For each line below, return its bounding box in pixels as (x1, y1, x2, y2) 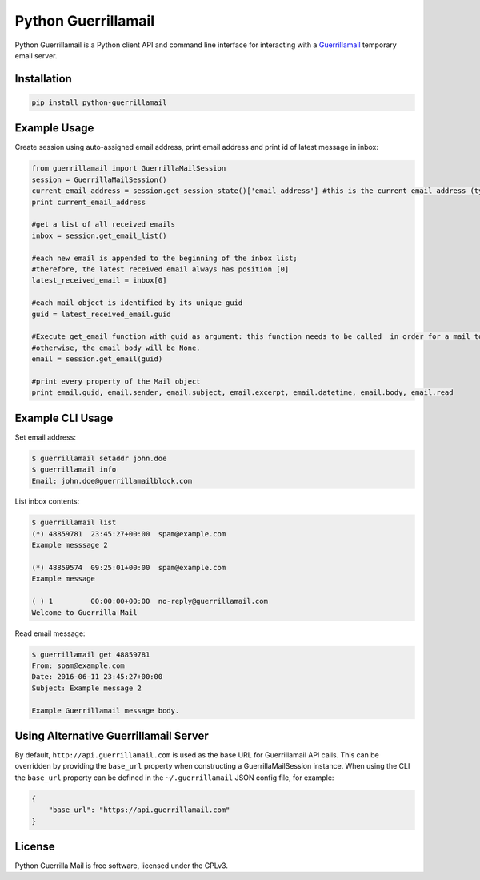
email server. (14, 50, 58, 60)
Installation (14, 72, 72, 86)
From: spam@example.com (31, 661, 126, 670)
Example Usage (14, 121, 94, 135)
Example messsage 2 (31, 540, 108, 550)
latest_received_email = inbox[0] (31, 276, 167, 285)
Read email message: (14, 629, 86, 638)
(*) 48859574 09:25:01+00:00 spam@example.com (31, 563, 226, 573)
